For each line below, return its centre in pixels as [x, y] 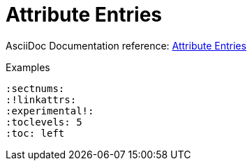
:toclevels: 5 [44, 122]
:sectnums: [35, 88]
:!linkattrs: [41, 99]
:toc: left [35, 133]
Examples [28, 67]
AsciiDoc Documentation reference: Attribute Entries [126, 45]
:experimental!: [50, 111]
